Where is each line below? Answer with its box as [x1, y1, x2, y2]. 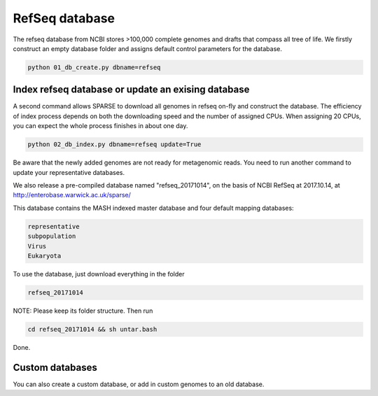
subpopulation [27, 232, 76, 241]
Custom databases [13, 361, 97, 374]
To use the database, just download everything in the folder [13, 269, 185, 278]
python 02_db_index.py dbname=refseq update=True [27, 141, 202, 148]
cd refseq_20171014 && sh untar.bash [27, 325, 157, 333]
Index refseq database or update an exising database [13, 84, 250, 96]
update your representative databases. [13, 168, 125, 176]
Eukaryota [27, 252, 62, 260]
